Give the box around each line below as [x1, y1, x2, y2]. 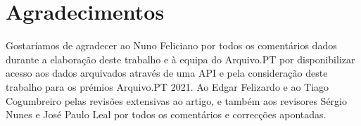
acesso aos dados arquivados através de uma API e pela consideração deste [6, 65, 328, 80]
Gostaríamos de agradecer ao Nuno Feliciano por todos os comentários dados [6, 38, 337, 53]
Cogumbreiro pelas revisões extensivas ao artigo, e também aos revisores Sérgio [6, 93, 347, 108]
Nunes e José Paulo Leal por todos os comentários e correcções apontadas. [6, 107, 327, 122]
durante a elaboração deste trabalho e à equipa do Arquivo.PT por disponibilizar [6, 51, 355, 66]
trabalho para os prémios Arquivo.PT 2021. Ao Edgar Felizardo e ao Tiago [6, 79, 329, 94]
